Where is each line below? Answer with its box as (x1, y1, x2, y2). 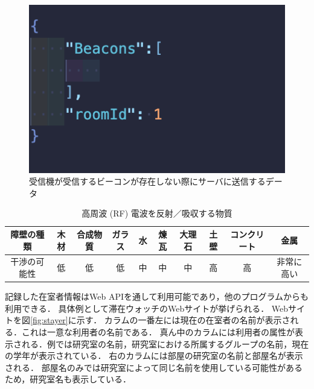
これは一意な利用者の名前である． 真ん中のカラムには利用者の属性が (21, 325, 295, 338)
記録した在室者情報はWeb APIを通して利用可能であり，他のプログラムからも (5, 290, 309, 303)
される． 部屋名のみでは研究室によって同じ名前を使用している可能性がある (5, 361, 303, 373)
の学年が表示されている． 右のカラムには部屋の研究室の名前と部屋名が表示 (5, 349, 303, 362)
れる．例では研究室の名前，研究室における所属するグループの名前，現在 (21, 337, 309, 350)
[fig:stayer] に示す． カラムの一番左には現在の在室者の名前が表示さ (30, 314, 290, 326)
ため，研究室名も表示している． (5, 373, 131, 385)
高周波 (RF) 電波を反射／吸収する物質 (82, 207, 232, 220)
